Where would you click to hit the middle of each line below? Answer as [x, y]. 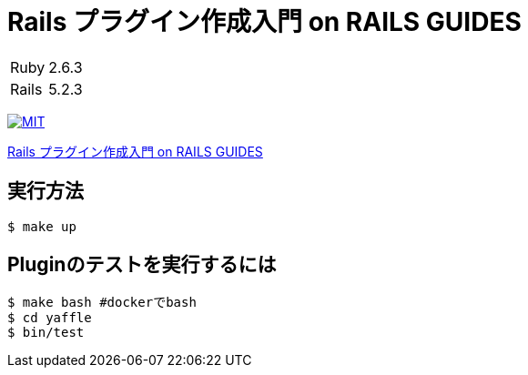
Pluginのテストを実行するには [142, 265]
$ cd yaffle [50, 318]
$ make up [42, 226]
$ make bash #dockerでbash [102, 303]
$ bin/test [46, 333]
